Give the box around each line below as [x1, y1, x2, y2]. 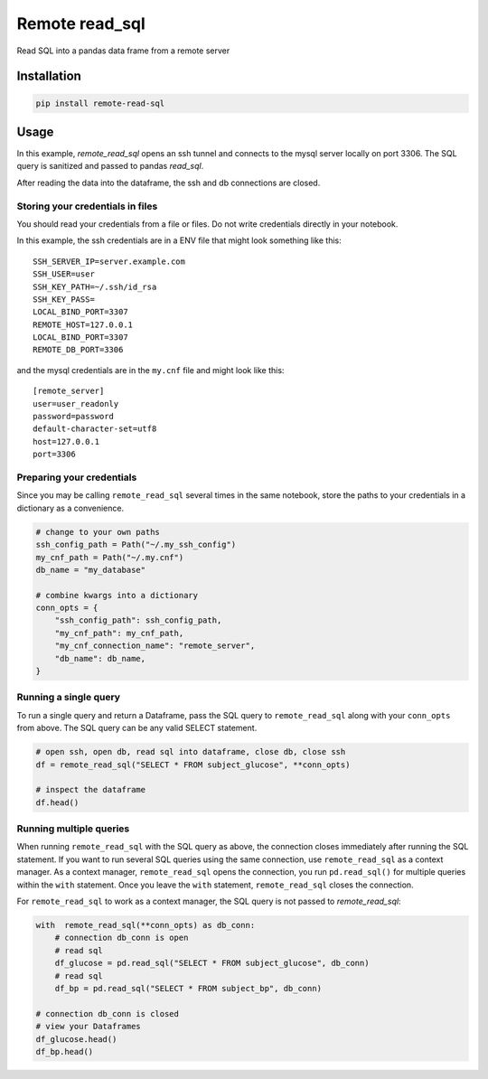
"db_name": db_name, [54, 653, 146, 663]
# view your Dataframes [35, 1021, 142, 1032]
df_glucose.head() [35, 1034, 117, 1044]
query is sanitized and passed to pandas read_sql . [16, 161, 204, 172]
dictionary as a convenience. [16, 502, 125, 513]
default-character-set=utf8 [33, 424, 157, 434]
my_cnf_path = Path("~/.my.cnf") [35, 552, 184, 562]
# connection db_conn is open [54, 933, 189, 943]
